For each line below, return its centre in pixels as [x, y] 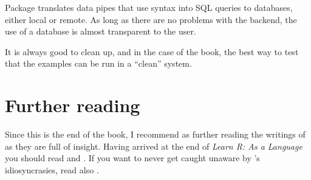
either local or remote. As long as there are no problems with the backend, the [151, 19]
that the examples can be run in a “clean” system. [98, 63]
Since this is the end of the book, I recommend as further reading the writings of [155, 134]
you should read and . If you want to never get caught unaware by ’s [132, 158]
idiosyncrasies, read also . [52, 169]
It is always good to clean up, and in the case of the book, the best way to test [152, 51]
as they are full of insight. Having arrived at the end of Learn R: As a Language [154, 146]
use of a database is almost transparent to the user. [101, 31]
